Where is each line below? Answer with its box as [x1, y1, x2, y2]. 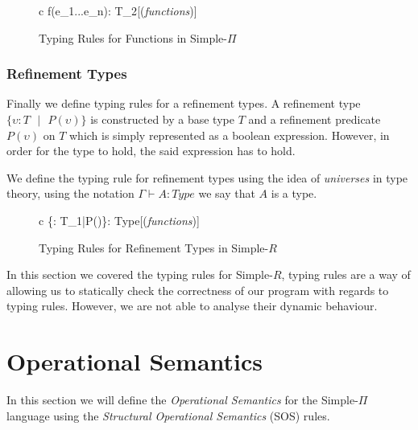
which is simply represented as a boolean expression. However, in [68, 126, 390, 143]
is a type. [271, 185, 317, 202]
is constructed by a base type [90, 111, 234, 127]
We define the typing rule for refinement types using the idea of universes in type [6, 169, 408, 186]
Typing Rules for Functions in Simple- [39, 29, 227, 46]
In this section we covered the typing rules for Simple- [6, 266, 273, 283]
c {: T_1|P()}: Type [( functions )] [39, 211, 200, 228]
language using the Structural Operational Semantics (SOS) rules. [6, 407, 330, 424]
